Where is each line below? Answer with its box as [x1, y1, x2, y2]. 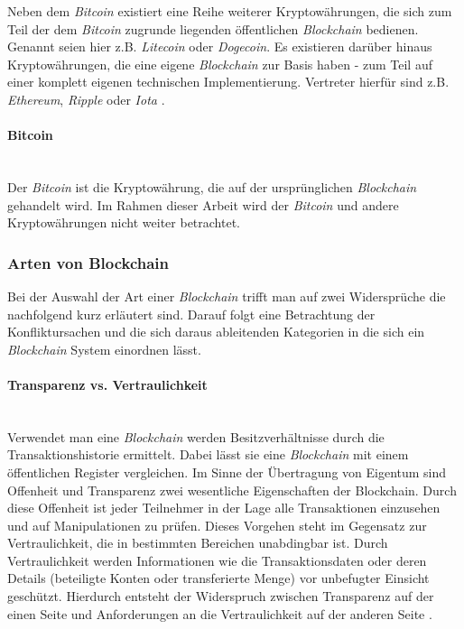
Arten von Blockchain [7, 251, 170, 273]
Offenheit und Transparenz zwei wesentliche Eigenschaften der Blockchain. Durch [7, 480, 457, 499]
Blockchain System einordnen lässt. [7, 339, 201, 358]
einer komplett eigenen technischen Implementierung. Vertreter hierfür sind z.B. [7, 72, 450, 91]
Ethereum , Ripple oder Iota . [7, 89, 165, 108]
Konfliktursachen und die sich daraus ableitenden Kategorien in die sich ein [7, 322, 425, 341]
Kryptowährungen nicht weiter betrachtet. [7, 213, 241, 232]
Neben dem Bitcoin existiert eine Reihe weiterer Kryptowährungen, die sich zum [7, 2, 452, 20]
